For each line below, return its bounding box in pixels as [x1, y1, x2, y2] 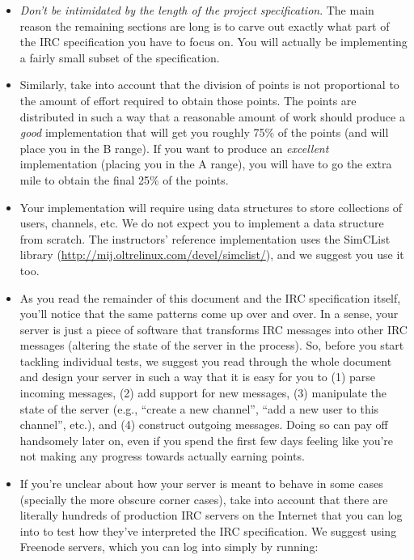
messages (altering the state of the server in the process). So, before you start [19, 337, 404, 354]
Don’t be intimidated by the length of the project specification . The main [19, 2, 374, 18]
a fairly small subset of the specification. [19, 49, 220, 66]
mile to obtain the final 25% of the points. [19, 171, 229, 188]
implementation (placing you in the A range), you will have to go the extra [19, 155, 392, 172]
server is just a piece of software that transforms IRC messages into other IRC [19, 320, 408, 337]
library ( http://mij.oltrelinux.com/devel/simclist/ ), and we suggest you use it [19, 246, 404, 263]
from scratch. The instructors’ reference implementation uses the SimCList [19, 230, 391, 247]
